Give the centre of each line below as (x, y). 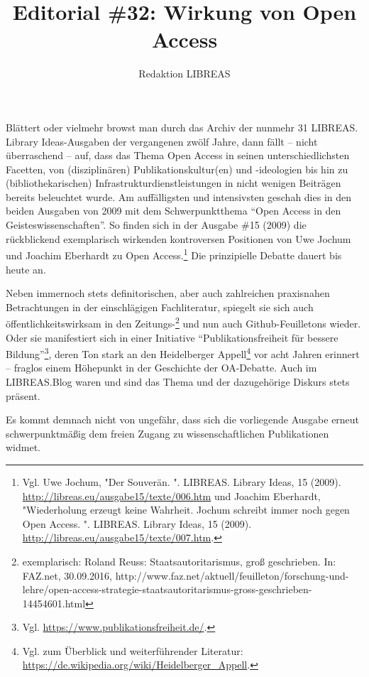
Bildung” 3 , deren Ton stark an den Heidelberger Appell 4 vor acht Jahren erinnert (183, 353)
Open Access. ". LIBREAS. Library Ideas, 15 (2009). (137, 523)
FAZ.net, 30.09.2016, (67, 575)
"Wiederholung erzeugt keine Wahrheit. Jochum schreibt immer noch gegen (186, 510)
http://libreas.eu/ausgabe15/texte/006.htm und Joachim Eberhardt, (171, 495)
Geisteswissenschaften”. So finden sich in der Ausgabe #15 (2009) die (156, 225)
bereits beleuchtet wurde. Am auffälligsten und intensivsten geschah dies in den (179, 196)
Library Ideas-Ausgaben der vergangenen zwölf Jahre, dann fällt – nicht (162, 141)
